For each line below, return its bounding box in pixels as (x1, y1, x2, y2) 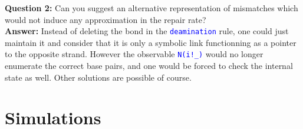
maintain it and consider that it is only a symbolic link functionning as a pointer (5, 36, 297, 48)
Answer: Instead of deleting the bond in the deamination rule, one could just (5, 25, 289, 37)
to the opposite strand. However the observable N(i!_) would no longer (5, 48, 264, 60)
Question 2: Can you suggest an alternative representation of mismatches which (5, 2, 298, 14)
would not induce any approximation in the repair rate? (5, 13, 206, 25)
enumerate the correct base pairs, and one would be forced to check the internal (5, 59, 293, 72)
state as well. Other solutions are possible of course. (5, 71, 192, 83)
